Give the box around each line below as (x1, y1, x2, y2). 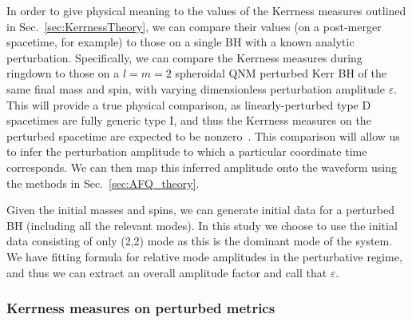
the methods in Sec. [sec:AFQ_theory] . (6, 174, 200, 191)
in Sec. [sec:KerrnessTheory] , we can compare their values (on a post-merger (6, 18, 382, 34)
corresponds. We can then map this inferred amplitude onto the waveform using (6, 158, 397, 175)
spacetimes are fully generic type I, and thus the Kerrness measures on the (6, 112, 371, 129)
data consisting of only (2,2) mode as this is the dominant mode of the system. (6, 233, 393, 249)
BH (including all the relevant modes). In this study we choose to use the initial (6, 217, 398, 233)
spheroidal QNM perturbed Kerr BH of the (175, 65, 386, 81)
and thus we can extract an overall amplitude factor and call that (6, 264, 327, 280)
